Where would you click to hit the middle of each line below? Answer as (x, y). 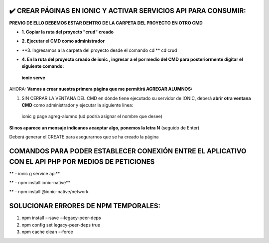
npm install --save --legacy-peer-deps (62, 218)
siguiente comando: (43, 66)
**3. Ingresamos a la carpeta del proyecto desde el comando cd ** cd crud (99, 50)
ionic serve (34, 78)
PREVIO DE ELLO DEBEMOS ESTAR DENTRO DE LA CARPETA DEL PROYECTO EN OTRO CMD (106, 23)
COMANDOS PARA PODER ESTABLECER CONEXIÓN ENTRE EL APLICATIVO (128, 151)
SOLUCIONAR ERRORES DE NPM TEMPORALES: (85, 206)
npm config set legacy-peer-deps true (61, 225)
